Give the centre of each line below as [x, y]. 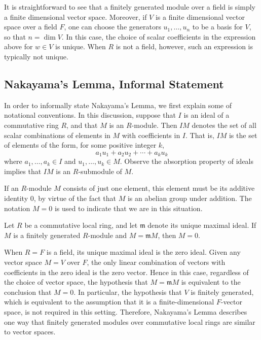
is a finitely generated [47, 235]
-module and [107, 235]
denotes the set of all [224, 125]
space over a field [31, 27]
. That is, [200, 135]
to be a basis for [217, 27]
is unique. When [81, 46]
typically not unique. [36, 56]
